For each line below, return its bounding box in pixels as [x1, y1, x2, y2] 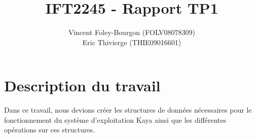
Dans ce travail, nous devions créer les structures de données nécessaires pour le [4, 105, 252, 115]
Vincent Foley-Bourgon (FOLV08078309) [68, 27, 196, 38]
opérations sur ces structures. [4, 124, 95, 135]
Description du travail [4, 75, 161, 96]
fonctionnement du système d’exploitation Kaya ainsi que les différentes [4, 114, 227, 125]
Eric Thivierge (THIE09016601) [82, 37, 181, 47]
